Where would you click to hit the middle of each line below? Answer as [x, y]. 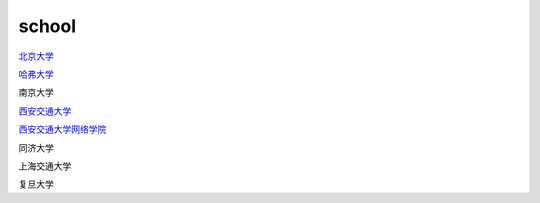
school [47, 26]
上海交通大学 [45, 166]
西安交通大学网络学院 [62, 129]
